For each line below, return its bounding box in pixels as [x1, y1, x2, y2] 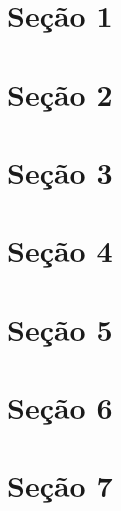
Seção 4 [7, 230, 113, 271]
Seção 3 [7, 151, 113, 192]
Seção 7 [7, 465, 113, 506]
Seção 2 [7, 73, 113, 114]
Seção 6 [7, 387, 113, 428]
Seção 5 [7, 308, 113, 349]
